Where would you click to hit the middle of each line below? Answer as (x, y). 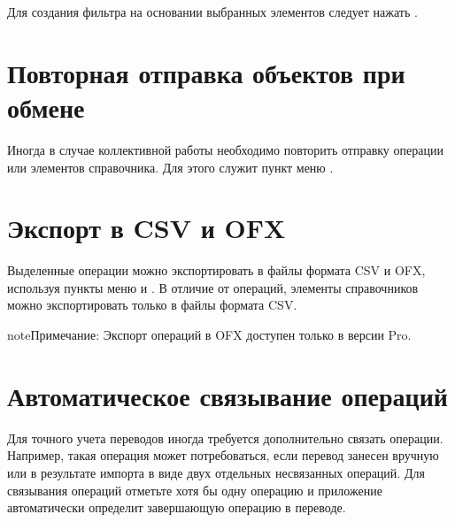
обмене (46, 107)
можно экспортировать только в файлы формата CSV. (152, 305)
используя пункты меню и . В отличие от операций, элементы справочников (213, 287)
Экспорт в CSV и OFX (147, 228)
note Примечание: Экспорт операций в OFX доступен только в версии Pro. (209, 334)
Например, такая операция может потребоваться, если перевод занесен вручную (223, 455)
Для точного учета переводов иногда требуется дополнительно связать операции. (225, 438)
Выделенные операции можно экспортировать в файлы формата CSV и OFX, (216, 270)
